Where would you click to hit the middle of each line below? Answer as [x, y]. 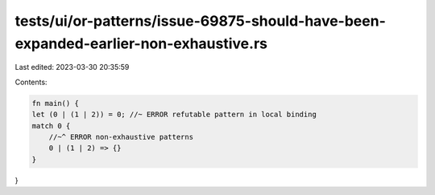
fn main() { [56, 103]
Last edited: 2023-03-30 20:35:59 [72, 67]
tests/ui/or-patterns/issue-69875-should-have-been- [200, 21]
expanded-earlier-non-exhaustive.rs [141, 43]
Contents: [31, 82]
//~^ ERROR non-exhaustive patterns [121, 137]
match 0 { [51, 126]
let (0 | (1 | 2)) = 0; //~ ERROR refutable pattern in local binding [174, 115]
